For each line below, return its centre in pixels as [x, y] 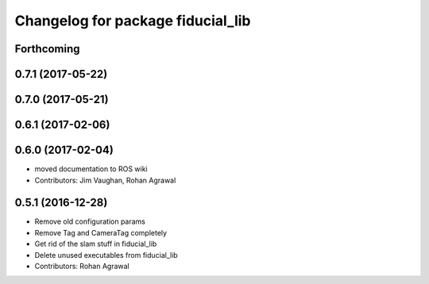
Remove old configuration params [90, 221]
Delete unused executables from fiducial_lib [106, 255]
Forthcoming [47, 49]
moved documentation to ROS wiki [91, 169]
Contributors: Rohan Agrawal [82, 266]
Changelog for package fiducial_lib [133, 21]
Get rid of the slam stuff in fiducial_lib [96, 244]
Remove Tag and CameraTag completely [100, 232]
